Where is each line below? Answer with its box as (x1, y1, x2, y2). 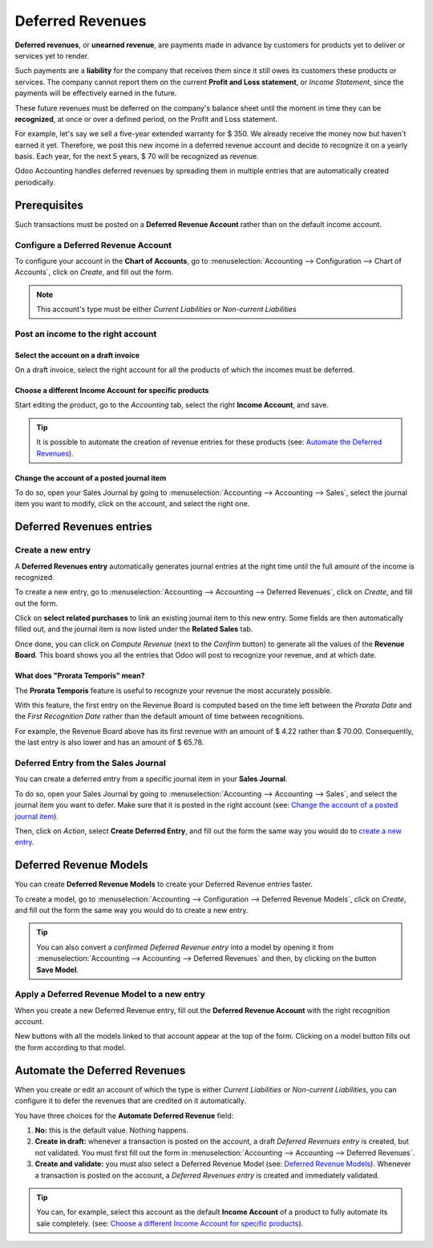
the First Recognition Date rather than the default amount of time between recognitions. (14, 711, 305, 721)
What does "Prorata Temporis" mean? (14, 671, 145, 681)
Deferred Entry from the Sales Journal (14, 757, 166, 768)
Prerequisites (14, 198, 83, 212)
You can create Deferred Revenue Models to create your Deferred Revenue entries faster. (14, 879, 313, 889)
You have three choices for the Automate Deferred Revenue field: (14, 1111, 234, 1120)
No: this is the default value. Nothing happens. (34, 1125, 188, 1135)
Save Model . (36, 965, 79, 974)
